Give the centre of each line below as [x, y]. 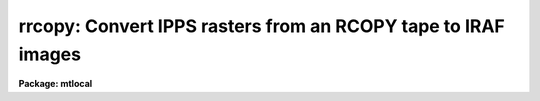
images [50, 54]
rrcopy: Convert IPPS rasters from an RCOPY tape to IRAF [261, 26]
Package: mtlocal [55, 84]
